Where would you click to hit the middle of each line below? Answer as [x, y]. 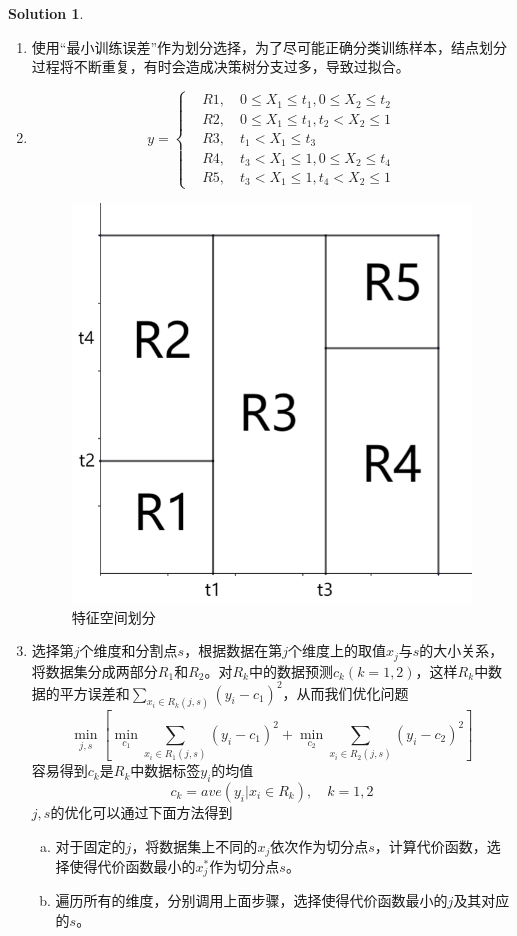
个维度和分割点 [128, 650]
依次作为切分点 [319, 845]
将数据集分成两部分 [94, 670]
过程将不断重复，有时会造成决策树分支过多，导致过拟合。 [220, 66]
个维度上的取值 [336, 650]
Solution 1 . [46, 13]
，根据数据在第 [233, 650]
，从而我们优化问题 [345, 692]
